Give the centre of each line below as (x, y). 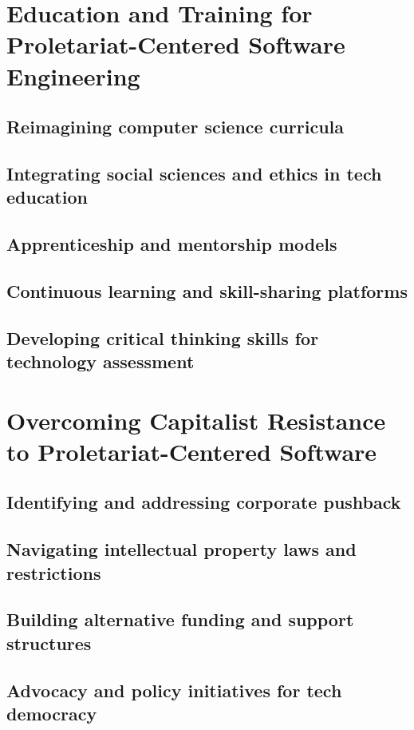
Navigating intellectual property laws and (181, 549)
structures (49, 643)
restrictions (54, 572)
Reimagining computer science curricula (175, 127)
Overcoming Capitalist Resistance (196, 420)
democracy (52, 713)
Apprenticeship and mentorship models (172, 244)
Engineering (73, 75)
